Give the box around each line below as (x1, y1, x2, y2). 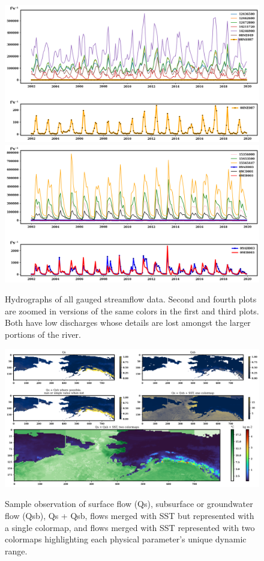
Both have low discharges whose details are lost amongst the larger (5, 316, 251, 329)
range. (5, 544, 28, 557)
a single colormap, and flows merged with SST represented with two (5, 521, 255, 533)
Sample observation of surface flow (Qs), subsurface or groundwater (5, 497, 253, 510)
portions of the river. (5, 328, 81, 340)
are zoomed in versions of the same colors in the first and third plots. (5, 304, 259, 317)
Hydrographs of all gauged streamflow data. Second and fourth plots (5, 293, 257, 305)
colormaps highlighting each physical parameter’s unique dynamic (5, 533, 247, 545)
